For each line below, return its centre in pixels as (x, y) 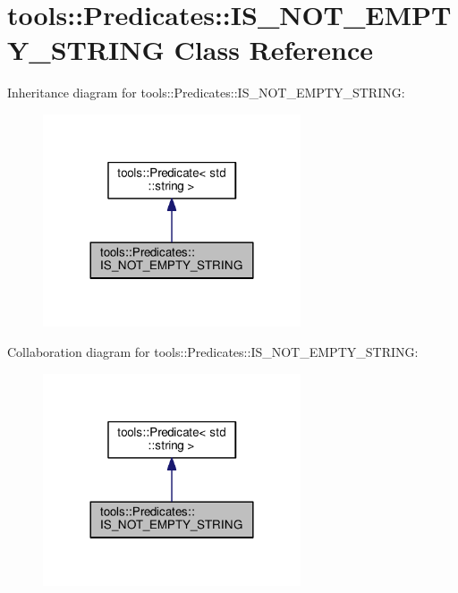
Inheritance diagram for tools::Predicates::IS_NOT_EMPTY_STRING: (206, 93)
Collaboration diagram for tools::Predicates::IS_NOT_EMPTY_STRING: (213, 351)
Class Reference (274, 50)
